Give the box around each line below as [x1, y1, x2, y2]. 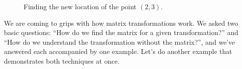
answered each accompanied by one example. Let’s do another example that [4, 46, 232, 56]
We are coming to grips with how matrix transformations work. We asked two [4, 17, 238, 28]
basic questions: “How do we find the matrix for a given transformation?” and [4, 27, 239, 37]
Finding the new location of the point [24, 1, 137, 11]
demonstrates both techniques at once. [4, 55, 120, 66]
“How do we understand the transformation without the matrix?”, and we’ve [4, 36, 235, 47]
